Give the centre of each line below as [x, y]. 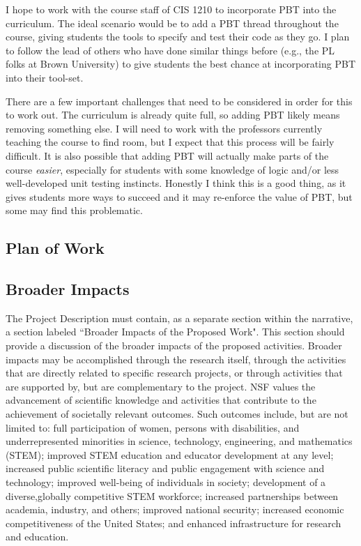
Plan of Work [55, 248]
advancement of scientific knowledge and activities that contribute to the [161, 400]
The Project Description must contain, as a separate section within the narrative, [179, 318]
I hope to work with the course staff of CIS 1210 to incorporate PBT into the [171, 9]
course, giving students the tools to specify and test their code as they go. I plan [178, 37]
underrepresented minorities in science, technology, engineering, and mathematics [179, 441]
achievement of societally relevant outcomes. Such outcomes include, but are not [177, 414]
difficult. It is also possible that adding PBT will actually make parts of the [167, 155]
